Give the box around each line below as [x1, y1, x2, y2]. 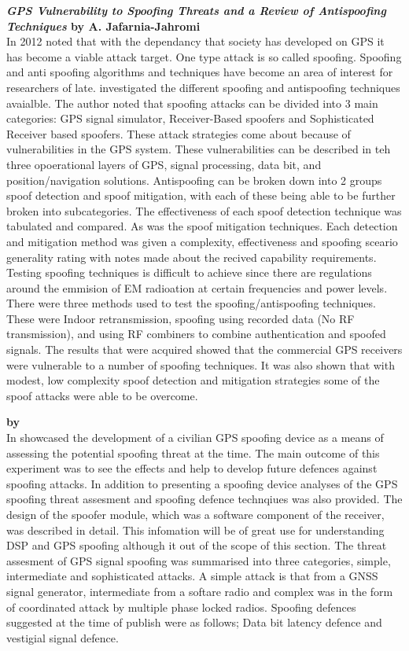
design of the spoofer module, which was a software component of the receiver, [6, 506, 385, 522]
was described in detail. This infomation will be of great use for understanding [6, 521, 385, 538]
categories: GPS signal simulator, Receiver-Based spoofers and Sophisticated [6, 110, 374, 127]
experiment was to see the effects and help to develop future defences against [6, 460, 378, 476]
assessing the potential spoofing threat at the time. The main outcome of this [6, 444, 380, 461]
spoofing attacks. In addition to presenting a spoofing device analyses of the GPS [6, 475, 398, 491]
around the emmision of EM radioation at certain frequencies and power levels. [6, 279, 388, 296]
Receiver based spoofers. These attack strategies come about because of [6, 125, 351, 142]
